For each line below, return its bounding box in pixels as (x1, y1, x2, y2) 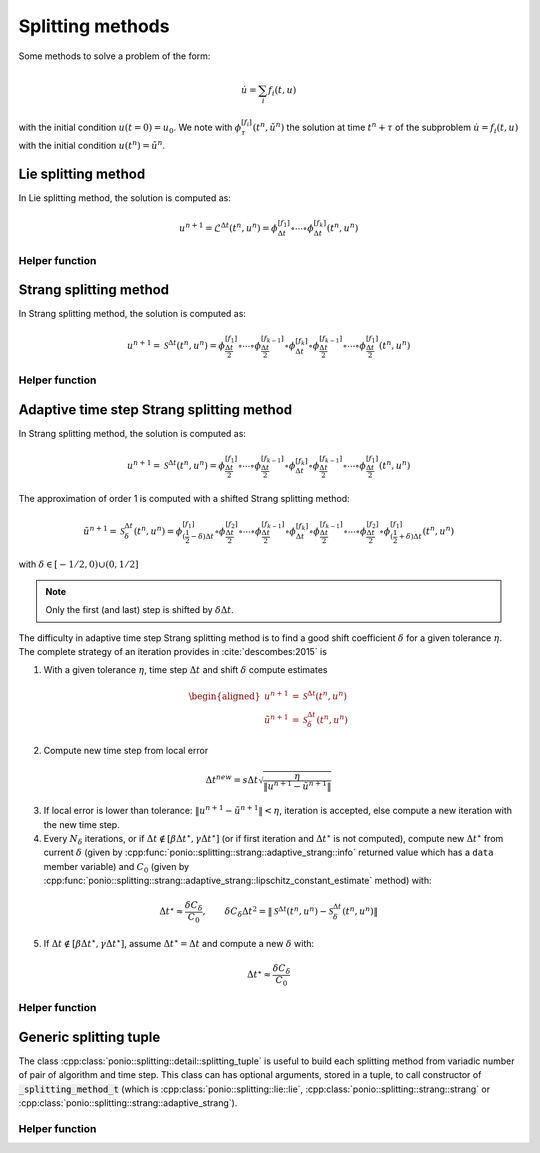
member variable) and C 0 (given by (43, 860, 190, 875)
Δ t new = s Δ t (205, 773, 259, 786)
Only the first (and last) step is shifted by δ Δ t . (45, 604, 235, 616)
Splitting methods (18, 15, 170, 37)
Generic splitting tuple (18, 1028, 161, 1045)
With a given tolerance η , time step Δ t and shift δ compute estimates (43, 664, 328, 676)
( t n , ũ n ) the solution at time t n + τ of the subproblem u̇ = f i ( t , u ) (252, 120, 519, 136)
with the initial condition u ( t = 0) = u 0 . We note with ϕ (18, 121, 242, 136)
